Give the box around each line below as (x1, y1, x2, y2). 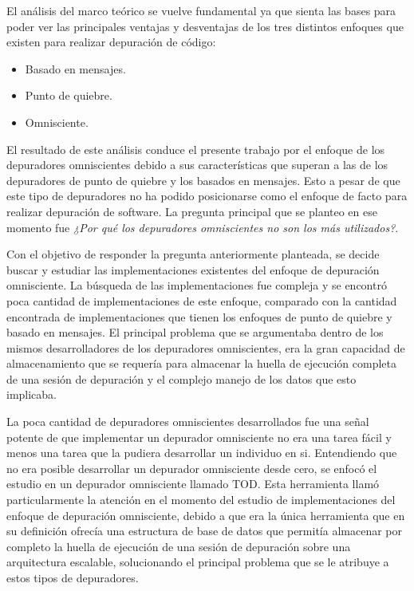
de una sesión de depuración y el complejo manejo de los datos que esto (6, 370, 357, 387)
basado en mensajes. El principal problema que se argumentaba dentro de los (6, 324, 384, 341)
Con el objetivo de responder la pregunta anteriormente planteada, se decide (6, 246, 380, 262)
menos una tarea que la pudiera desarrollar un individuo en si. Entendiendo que (6, 444, 397, 461)
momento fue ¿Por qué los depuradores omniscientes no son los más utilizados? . (6, 219, 399, 235)
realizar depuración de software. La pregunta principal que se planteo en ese (6, 203, 377, 219)
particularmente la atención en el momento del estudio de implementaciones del (6, 491, 396, 508)
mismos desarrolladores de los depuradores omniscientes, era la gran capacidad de (6, 339, 405, 356)
